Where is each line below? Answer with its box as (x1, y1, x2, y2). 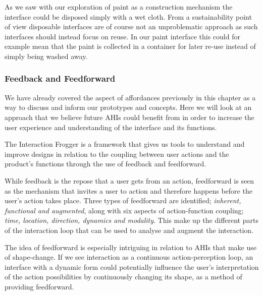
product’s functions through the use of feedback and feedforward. (5, 158, 206, 169)
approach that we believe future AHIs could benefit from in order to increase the (5, 111, 254, 122)
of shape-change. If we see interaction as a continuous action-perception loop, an (5, 252, 253, 262)
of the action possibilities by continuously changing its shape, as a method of (5, 271, 242, 282)
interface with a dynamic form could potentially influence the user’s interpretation (5, 261, 259, 272)
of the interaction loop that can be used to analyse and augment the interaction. (5, 224, 253, 235)
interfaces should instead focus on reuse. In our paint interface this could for (5, 31, 240, 41)
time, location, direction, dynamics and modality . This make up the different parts (5, 215, 258, 225)
